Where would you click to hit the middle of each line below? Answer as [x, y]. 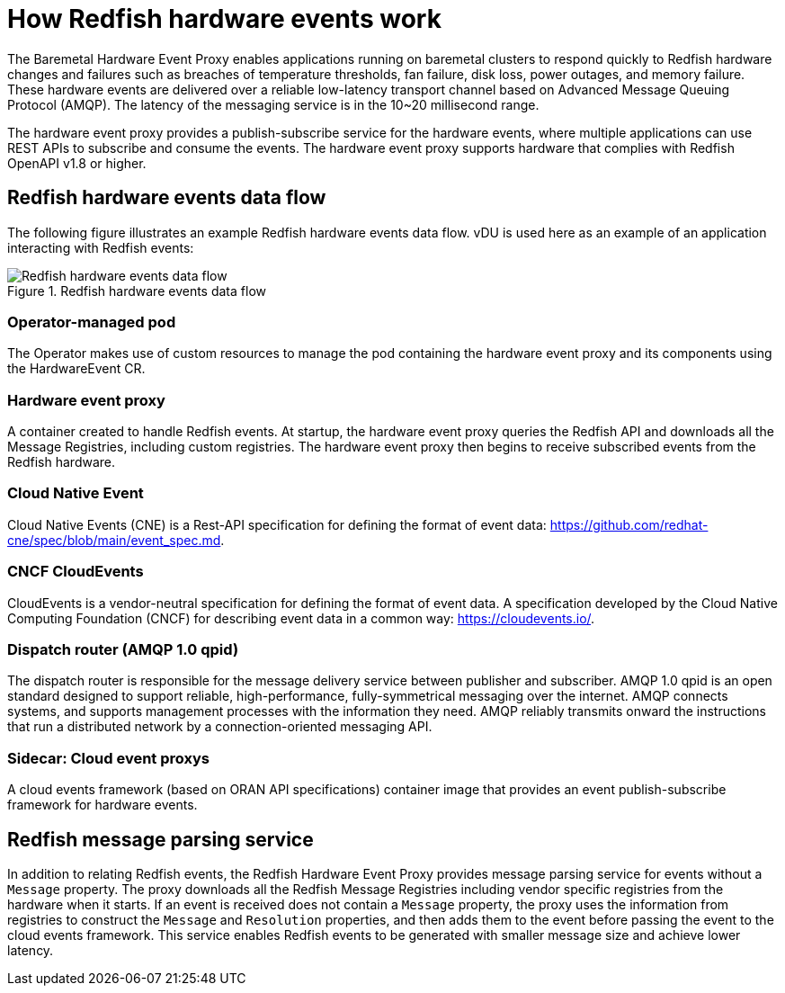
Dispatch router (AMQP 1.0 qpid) [123, 649]
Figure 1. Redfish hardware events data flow [137, 291]
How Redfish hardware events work [224, 19]
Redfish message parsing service [161, 839]
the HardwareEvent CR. [76, 369]
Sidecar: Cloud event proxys [108, 758]
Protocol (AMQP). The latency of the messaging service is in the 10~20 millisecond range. [273, 104]
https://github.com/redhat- [629, 524]
